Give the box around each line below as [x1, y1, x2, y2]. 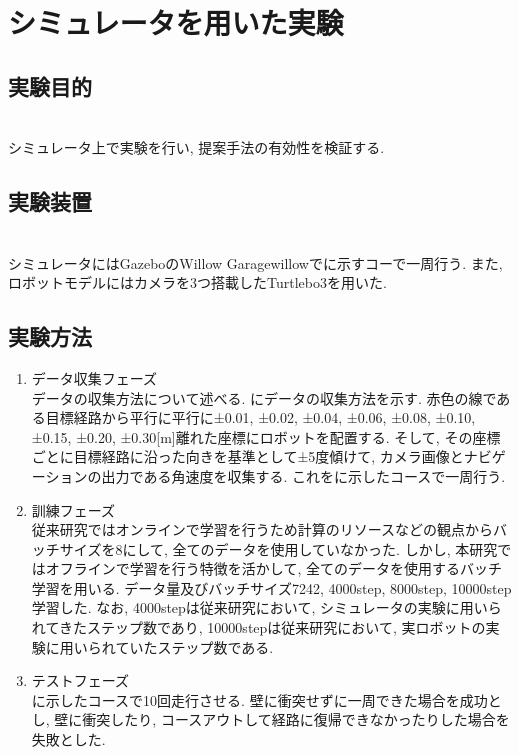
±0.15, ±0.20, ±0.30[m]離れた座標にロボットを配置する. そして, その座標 [31, 426, 501, 447]
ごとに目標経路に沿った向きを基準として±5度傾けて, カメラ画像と [31, 446, 464, 467]
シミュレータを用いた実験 [8, 2, 344, 43]
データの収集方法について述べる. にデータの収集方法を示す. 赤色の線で [31, 387, 497, 408]
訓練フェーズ [31, 499, 116, 520]
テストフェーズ [31, 670, 130, 691]
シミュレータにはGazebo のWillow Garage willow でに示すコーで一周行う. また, [8, 252, 503, 273]
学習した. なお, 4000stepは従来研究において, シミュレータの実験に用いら [31, 597, 502, 618]
